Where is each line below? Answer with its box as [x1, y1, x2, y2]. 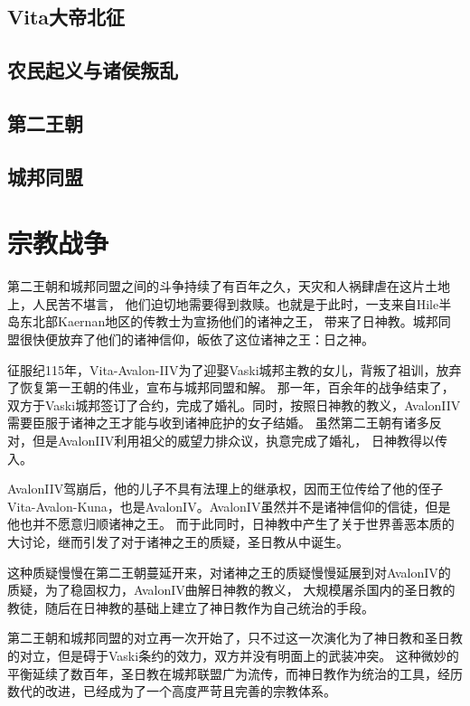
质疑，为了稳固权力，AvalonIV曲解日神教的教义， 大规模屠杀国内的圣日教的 [7, 580, 456, 599]
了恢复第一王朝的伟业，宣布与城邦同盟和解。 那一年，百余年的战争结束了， [7, 378, 455, 397]
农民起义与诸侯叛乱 [7, 56, 178, 84]
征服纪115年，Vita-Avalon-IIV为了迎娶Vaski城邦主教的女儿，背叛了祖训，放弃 [7, 360, 462, 379]
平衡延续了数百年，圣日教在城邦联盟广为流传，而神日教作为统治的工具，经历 [7, 664, 463, 682]
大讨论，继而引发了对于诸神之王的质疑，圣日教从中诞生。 [7, 532, 349, 551]
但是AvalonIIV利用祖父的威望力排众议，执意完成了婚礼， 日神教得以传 [32, 431, 447, 449]
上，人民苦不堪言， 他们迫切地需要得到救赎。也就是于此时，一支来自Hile [7, 294, 439, 313]
